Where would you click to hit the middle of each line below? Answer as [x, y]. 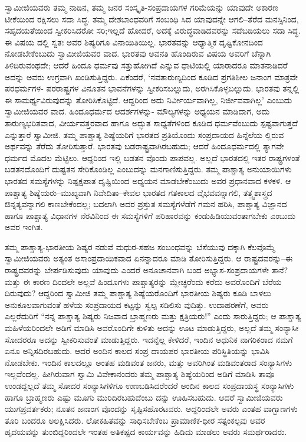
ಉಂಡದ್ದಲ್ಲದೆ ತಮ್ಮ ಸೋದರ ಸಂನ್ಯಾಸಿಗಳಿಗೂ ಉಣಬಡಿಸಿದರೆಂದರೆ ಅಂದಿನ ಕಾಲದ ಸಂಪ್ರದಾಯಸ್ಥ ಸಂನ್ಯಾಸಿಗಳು [149, 385]
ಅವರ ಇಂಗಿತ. [24, 227]
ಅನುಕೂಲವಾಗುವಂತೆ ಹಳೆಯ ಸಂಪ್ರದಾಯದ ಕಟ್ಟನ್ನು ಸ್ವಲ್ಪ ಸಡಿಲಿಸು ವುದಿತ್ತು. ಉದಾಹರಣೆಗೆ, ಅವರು [137, 304]
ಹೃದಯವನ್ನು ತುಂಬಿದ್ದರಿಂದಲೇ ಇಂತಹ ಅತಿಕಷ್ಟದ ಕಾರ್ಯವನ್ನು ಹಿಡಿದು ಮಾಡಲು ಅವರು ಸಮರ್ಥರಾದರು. [146, 432]
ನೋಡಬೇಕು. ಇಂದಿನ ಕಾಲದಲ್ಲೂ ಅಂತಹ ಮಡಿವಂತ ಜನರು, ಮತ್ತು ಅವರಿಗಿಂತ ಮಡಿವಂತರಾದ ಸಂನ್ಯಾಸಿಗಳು [149, 362]
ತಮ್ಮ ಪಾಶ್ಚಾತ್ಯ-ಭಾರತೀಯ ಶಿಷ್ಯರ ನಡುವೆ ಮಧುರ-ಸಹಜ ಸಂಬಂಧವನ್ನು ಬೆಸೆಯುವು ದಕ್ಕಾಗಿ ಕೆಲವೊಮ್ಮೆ [140, 246]
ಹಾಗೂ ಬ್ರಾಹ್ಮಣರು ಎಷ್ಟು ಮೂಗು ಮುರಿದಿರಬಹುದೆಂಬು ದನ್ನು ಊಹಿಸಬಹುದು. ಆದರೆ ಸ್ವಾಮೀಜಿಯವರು [144, 397]
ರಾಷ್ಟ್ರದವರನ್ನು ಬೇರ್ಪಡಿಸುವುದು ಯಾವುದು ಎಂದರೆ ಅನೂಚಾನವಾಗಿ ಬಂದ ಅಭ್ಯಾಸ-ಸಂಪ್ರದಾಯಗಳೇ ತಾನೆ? [147, 270]
